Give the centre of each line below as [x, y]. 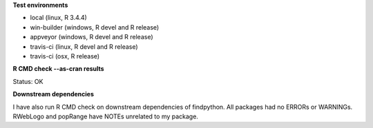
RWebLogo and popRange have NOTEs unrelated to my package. [105, 116]
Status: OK [28, 81]
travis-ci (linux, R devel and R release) [84, 46]
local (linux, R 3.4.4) [59, 18]
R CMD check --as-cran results [58, 69]
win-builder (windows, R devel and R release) [95, 27]
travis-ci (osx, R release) [65, 56]
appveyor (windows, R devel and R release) [92, 37]
